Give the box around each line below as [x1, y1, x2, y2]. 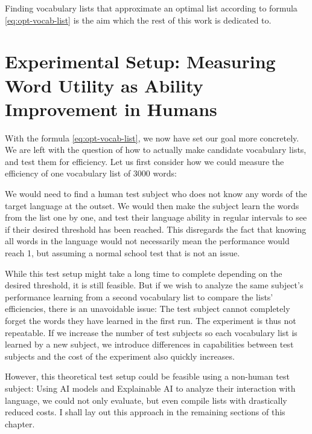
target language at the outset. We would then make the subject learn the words [5, 199, 299, 212]
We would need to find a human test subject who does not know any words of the [5, 187, 307, 200]
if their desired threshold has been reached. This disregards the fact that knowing [5, 222, 307, 235]
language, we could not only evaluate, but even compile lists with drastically [5, 394, 287, 406]
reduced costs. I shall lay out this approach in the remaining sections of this [5, 406, 285, 418]
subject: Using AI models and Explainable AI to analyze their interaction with [5, 381, 296, 394]
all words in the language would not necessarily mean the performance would [5, 235, 290, 247]
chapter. [5, 417, 35, 430]
